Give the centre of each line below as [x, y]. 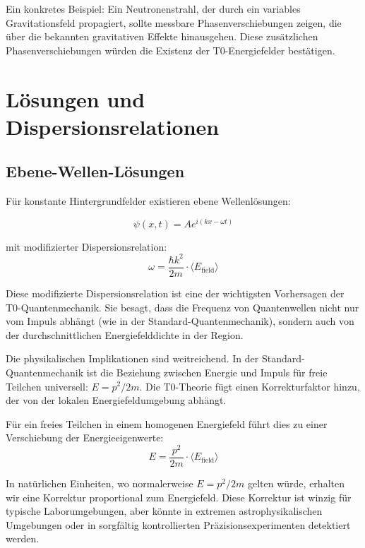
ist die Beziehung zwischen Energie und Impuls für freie [207, 372]
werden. [23, 538]
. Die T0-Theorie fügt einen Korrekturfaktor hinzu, [250, 386]
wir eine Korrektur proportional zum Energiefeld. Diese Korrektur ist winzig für [179, 497]
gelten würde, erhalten [296, 483]
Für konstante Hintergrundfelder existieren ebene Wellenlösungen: [148, 201]
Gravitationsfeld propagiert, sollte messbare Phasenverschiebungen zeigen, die [174, 22]
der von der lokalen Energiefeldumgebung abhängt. [116, 400]
